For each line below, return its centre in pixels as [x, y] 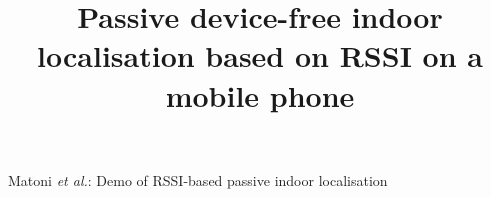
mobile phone [260, 94]
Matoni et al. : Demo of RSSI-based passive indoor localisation [198, 179]
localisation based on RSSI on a [260, 55]
